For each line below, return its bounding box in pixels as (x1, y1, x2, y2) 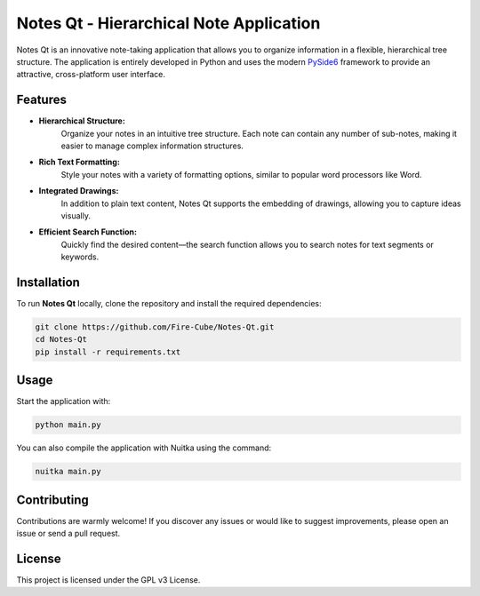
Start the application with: (16, 396, 111, 407)
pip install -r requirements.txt (35, 346, 181, 357)
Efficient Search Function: (38, 226, 138, 237)
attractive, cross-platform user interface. (16, 69, 166, 80)
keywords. (60, 251, 100, 262)
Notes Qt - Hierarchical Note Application (16, 13, 321, 33)
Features (16, 92, 67, 107)
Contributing (16, 492, 89, 507)
